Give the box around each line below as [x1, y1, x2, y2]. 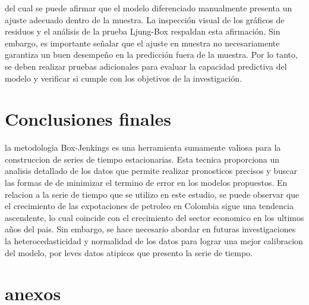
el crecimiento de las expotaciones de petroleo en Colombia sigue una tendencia [5, 200, 294, 212]
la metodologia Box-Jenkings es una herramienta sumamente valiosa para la [5, 141, 281, 154]
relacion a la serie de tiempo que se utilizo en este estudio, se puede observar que [5, 188, 299, 200]
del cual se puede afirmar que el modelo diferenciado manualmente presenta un [5, 2, 292, 14]
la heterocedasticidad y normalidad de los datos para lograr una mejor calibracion [5, 235, 303, 247]
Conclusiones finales [5, 107, 172, 131]
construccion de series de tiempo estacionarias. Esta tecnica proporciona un [5, 152, 280, 165]
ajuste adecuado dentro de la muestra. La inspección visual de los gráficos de [5, 13, 285, 26]
